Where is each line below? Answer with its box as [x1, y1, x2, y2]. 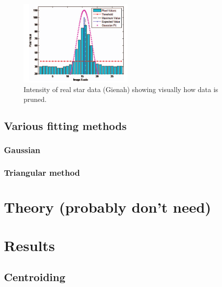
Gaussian [4, 144, 41, 156]
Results [4, 235, 55, 255]
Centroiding [4, 269, 65, 285]
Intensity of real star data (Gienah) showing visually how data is [24, 84, 219, 95]
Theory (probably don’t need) [4, 197, 211, 217]
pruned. [24, 94, 47, 104]
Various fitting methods [4, 118, 127, 133]
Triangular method [4, 166, 80, 178]
